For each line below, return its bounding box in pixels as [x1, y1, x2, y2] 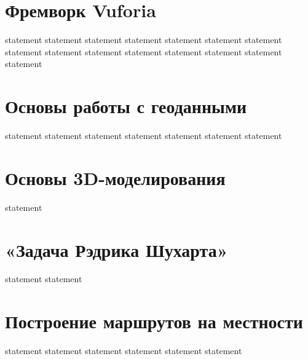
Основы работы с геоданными [5, 93, 247, 119]
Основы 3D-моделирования [5, 165, 226, 190]
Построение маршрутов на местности [5, 309, 303, 334]
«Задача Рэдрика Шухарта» [5, 237, 228, 262]
